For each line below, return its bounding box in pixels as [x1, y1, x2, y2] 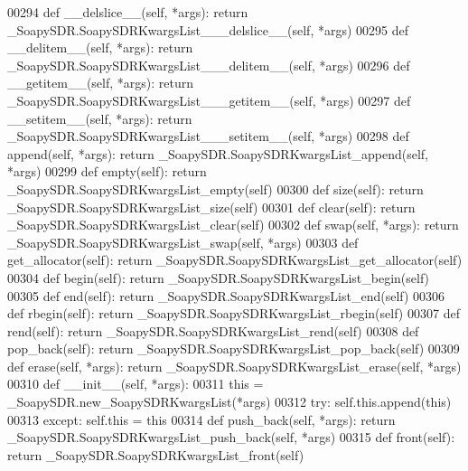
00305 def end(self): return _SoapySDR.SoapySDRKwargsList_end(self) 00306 [7, 286, 445, 305]
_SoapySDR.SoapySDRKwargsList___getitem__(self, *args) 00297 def [7, 90, 411, 109]
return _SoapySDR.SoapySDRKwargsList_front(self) [7, 445, 304, 464]
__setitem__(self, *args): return [7, 108, 192, 127]
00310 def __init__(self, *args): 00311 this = [7, 374, 264, 393]
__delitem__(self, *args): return [7, 38, 193, 57]
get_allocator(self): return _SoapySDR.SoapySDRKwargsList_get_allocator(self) [7, 250, 463, 269]
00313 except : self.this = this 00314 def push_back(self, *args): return [7, 410, 396, 429]
